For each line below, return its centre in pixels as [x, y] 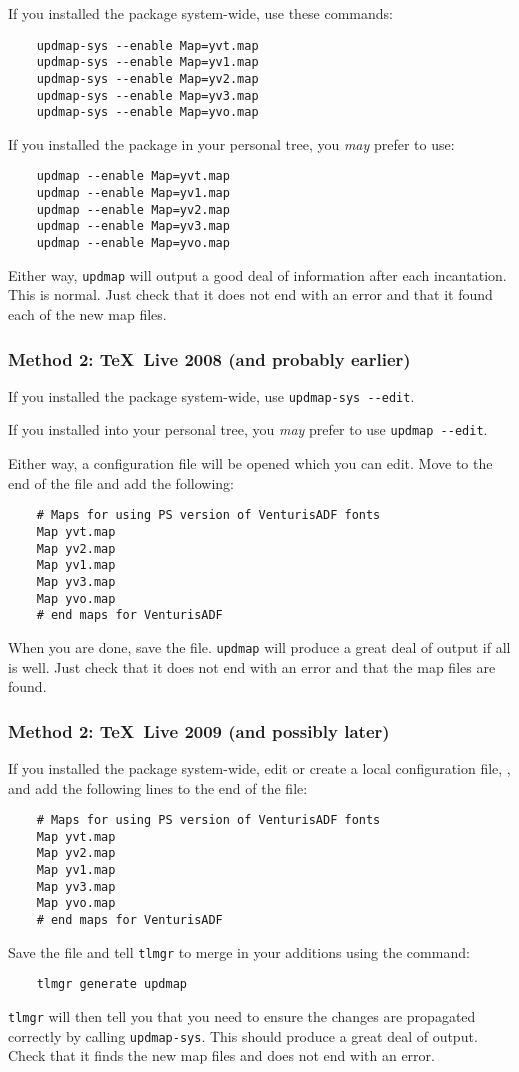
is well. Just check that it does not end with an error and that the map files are [252, 666]
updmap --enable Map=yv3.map [133, 226]
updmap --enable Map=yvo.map [133, 243]
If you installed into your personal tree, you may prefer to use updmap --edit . [248, 429]
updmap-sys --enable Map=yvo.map [147, 112]
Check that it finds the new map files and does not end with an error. [221, 1055]
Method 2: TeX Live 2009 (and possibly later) [199, 730]
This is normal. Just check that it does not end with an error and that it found [250, 294]
